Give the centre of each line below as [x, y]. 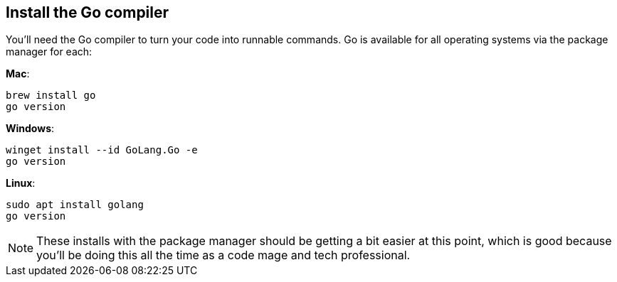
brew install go [51, 96]
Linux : [21, 183]
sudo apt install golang [75, 205]
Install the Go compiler [88, 12]
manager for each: [49, 52]
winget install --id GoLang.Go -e [102, 150]
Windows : [30, 129]
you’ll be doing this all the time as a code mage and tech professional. [223, 255]
